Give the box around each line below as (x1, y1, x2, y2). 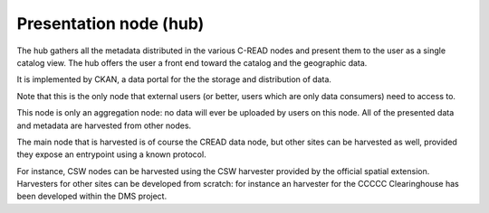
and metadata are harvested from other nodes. (16, 120, 192, 131)
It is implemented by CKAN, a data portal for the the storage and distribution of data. (16, 74, 332, 85)
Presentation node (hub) (16, 14, 205, 33)
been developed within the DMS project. (16, 190, 168, 202)
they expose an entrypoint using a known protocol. (16, 149, 207, 160)
